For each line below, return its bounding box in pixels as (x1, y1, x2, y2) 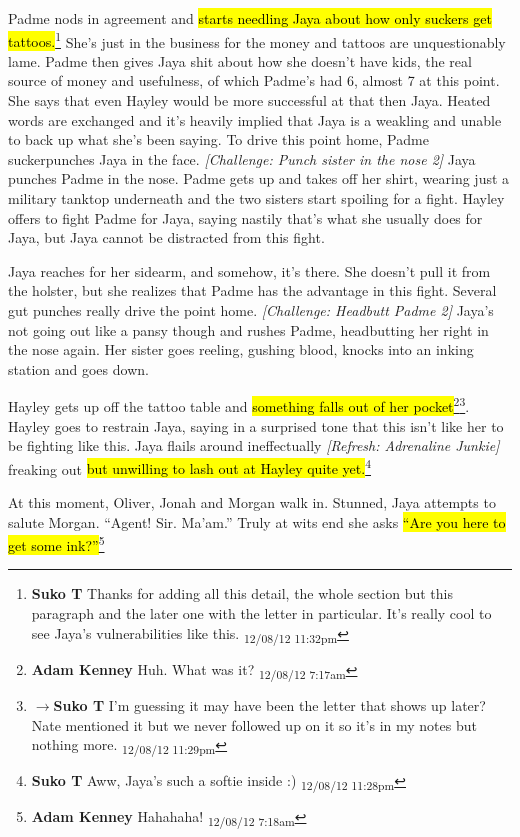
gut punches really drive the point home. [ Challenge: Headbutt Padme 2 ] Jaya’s (8, 299, 494, 320)
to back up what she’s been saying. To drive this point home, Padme (8, 129, 429, 150)
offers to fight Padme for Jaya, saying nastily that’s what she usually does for (8, 207, 483, 228)
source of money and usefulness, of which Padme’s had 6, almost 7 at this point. (8, 70, 500, 91)
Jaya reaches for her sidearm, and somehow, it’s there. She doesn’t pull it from (8, 260, 491, 281)
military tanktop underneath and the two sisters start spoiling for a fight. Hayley (8, 188, 505, 208)
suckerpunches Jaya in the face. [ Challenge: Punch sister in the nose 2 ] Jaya (8, 148, 476, 169)
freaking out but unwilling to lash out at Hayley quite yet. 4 (8, 455, 372, 479)
